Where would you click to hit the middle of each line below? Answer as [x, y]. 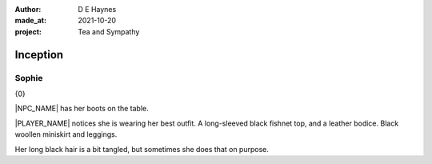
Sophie [29, 78]
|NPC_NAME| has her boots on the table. [82, 109]
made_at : [31, 21]
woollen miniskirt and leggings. [66, 134]
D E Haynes [97, 9]
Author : [28, 9]
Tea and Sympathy [109, 31]
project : [28, 31]
